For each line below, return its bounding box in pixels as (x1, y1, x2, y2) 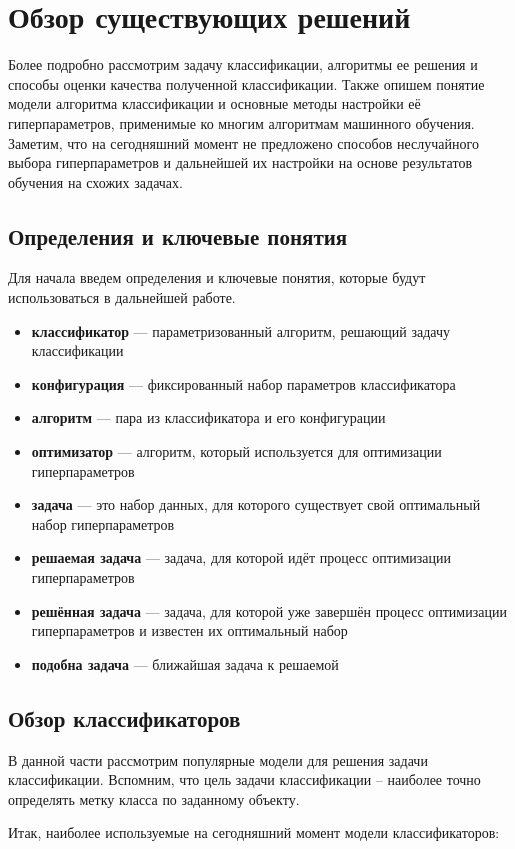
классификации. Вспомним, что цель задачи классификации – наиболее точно (8, 769, 481, 790)
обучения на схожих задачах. (8, 171, 183, 192)
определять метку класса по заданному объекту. (8, 788, 300, 809)
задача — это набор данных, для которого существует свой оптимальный (31, 494, 481, 515)
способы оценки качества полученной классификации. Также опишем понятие (8, 73, 485, 94)
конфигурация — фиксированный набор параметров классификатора (31, 373, 456, 394)
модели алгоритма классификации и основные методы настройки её (8, 93, 421, 114)
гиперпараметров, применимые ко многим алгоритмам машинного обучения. (8, 112, 475, 133)
